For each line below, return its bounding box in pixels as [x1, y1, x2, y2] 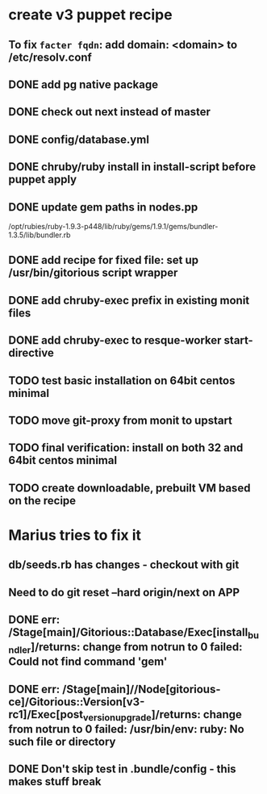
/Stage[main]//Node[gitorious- [61, 682, 221, 696]
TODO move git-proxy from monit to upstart [8, 413, 232, 427]
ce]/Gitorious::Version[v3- [8, 695, 145, 708]
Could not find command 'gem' [8, 655, 168, 669]
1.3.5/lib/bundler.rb [8, 230, 71, 240]
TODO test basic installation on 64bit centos [8, 374, 236, 387]
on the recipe [8, 494, 77, 508]
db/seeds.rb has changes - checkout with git [8, 558, 240, 572]
